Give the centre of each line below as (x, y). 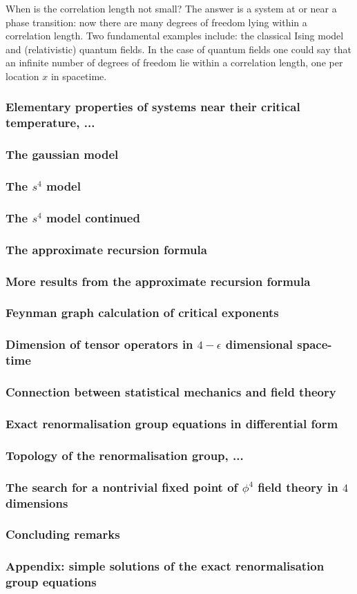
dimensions (37, 502)
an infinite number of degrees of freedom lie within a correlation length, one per (174, 63)
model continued (93, 217)
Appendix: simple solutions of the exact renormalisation (165, 566)
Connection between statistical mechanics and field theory (171, 392)
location (22, 76)
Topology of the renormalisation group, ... (125, 455)
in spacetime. (79, 76)
